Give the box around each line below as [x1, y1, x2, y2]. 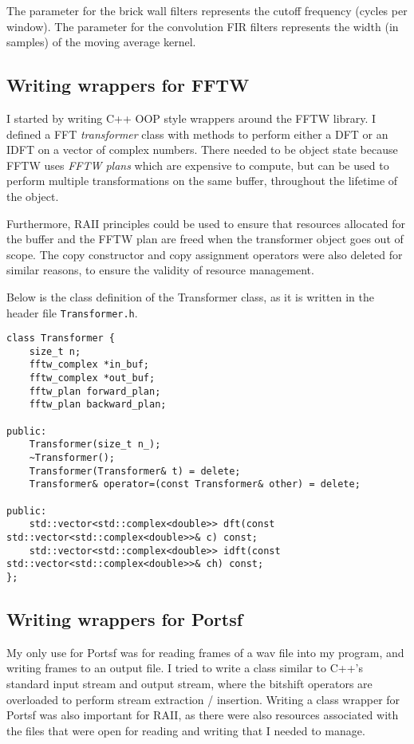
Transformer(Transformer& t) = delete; [29, 465, 241, 477]
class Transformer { [6, 333, 116, 344]
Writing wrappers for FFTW [6, 73, 250, 97]
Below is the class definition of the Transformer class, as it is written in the [6, 288, 374, 305]
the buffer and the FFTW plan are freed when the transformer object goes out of [6, 230, 404, 247]
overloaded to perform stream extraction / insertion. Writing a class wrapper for [6, 691, 400, 707]
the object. [6, 187, 59, 204]
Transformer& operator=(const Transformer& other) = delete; [29, 478, 361, 490]
